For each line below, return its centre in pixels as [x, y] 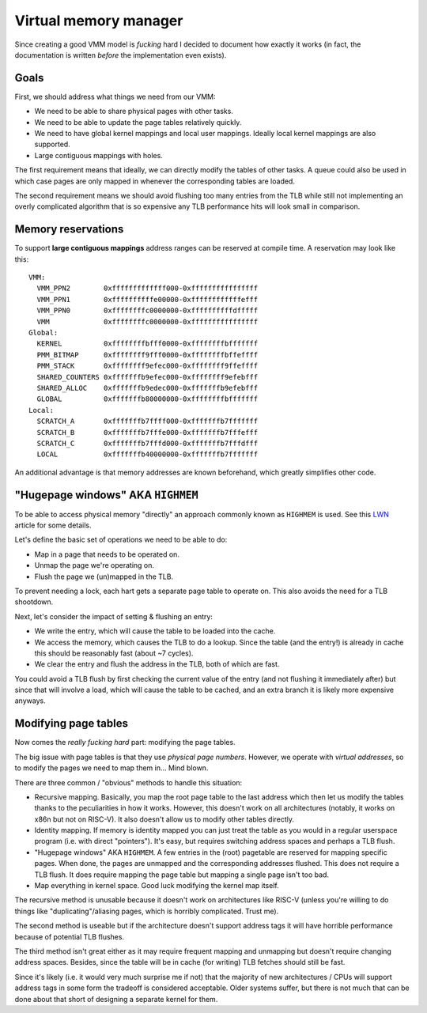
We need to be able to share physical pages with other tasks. [134, 112]
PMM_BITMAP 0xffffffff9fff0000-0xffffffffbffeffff [147, 355]
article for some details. [53, 525]
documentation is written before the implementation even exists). [121, 55]
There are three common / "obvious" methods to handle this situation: [128, 782]
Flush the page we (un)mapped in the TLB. [104, 576]
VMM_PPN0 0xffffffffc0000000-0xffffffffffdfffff [147, 311]
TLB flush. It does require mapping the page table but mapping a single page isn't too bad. [182, 875]
